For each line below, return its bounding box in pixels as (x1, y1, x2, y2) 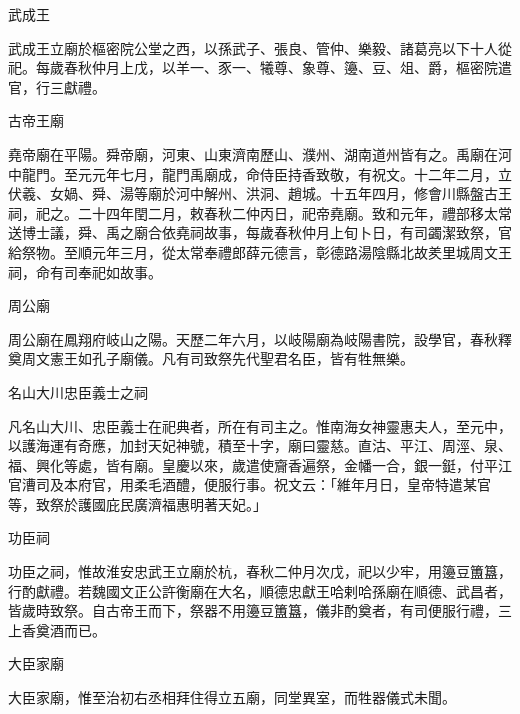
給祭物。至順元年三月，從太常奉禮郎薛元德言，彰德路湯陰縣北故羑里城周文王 (8, 241, 512, 262)
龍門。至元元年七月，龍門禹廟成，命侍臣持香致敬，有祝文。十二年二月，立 (21, 163, 512, 184)
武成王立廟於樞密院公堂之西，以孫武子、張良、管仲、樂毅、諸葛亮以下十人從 (8, 37, 512, 58)
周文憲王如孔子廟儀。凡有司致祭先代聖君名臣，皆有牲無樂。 (21, 348, 414, 369)
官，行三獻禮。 (8, 76, 106, 97)
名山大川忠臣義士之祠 (8, 381, 148, 402)
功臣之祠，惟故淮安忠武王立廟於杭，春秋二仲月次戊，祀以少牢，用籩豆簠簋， (8, 561, 512, 582)
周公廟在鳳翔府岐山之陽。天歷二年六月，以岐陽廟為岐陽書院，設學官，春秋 (8, 328, 498, 349)
